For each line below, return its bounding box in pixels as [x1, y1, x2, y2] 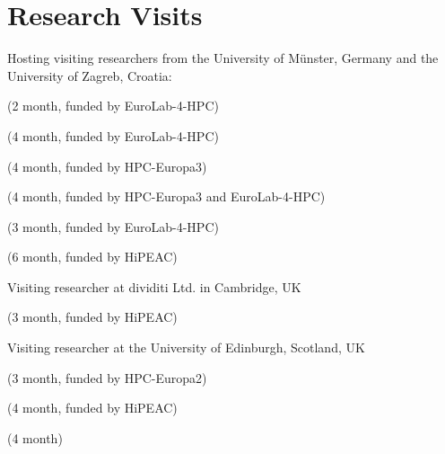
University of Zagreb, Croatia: [7, 66, 172, 85]
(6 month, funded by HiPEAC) [7, 247, 178, 266]
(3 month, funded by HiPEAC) [7, 307, 178, 326]
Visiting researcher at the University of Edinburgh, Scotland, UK [7, 338, 365, 357]
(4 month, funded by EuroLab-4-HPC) [7, 126, 219, 145]
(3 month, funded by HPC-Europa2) [7, 368, 207, 387]
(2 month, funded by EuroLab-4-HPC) [7, 96, 219, 115]
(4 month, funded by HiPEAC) [7, 398, 178, 417]
